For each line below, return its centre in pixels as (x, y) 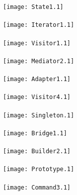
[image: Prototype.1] (39, 169)
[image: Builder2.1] (37, 151)
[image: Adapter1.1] (37, 79)
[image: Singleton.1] (39, 115)
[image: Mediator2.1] (39, 61)
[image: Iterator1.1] (39, 25)
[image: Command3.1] (37, 187)
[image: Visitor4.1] (37, 97)
